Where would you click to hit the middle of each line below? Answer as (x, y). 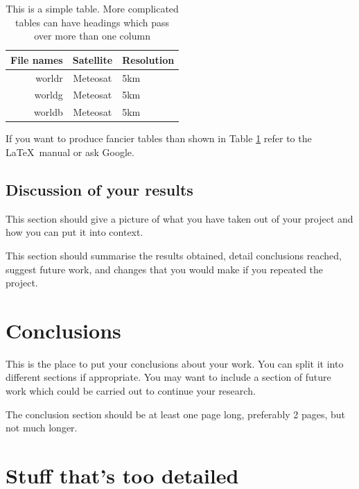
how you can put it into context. (75, 232)
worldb (49, 112)
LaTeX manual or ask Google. (70, 152)
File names (37, 59)
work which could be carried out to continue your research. (131, 391)
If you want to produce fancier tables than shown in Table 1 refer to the (159, 138)
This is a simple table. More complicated (92, 8)
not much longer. (42, 428)
